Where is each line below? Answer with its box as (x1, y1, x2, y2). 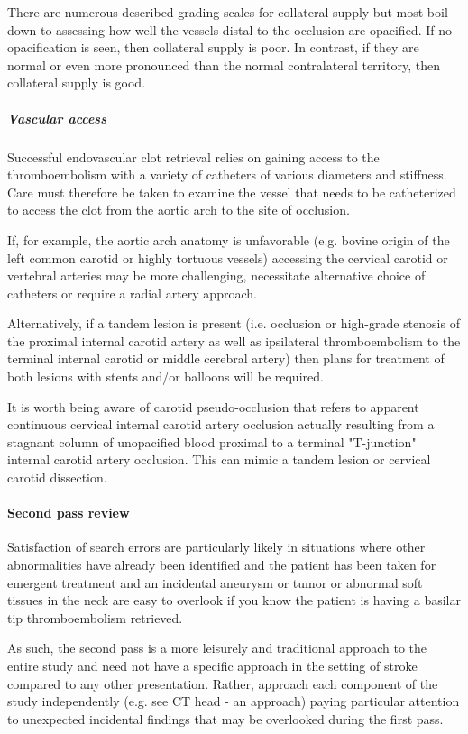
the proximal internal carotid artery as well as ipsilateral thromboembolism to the (7, 331, 461, 350)
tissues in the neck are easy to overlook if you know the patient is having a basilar (7, 591, 461, 610)
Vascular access (7, 108, 106, 127)
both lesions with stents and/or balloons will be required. (7, 367, 324, 386)
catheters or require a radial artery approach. (7, 283, 257, 302)
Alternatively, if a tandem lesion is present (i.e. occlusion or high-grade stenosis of (7, 314, 460, 333)
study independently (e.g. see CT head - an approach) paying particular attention (7, 692, 460, 711)
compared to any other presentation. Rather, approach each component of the (7, 674, 438, 693)
